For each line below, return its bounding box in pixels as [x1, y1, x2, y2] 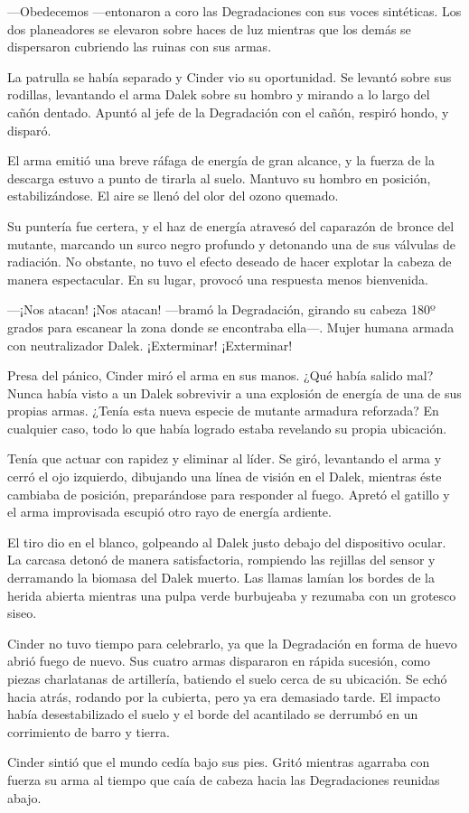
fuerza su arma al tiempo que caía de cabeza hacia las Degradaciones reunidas [7, 770, 440, 789]
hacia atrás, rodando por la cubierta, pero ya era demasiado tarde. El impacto [7, 687, 441, 706]
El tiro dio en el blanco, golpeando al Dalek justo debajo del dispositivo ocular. [7, 532, 446, 551]
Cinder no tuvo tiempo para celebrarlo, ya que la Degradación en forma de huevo [7, 633, 457, 652]
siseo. [7, 603, 37, 622]
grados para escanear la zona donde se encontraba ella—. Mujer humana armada [7, 317, 455, 336]
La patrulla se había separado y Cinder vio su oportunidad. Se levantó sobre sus [7, 67, 452, 86]
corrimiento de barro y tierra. [7, 722, 170, 741]
